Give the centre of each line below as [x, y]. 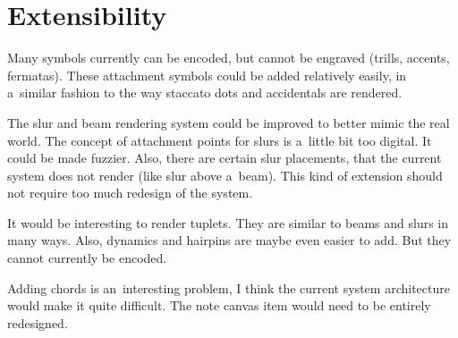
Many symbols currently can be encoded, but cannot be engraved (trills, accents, [229, 58]
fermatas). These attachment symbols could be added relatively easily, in [207, 75]
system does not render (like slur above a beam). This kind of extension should [225, 175]
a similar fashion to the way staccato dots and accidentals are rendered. [205, 93]
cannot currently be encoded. [87, 258]
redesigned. [38, 322]
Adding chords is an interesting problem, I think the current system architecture [229, 287]
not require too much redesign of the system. [130, 193]
